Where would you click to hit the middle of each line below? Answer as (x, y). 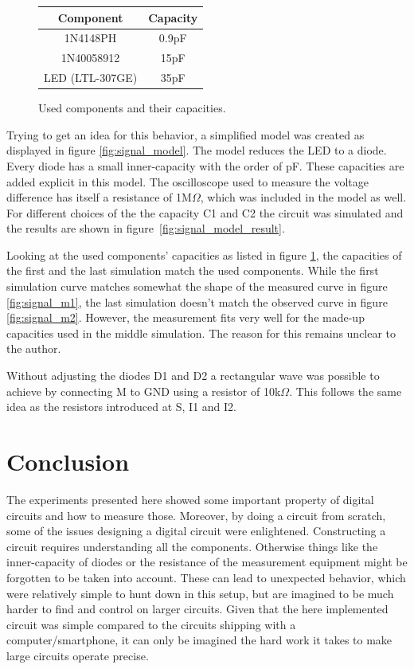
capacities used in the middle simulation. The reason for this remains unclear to (201, 333)
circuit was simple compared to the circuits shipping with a (151, 624)
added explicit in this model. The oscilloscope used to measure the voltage (187, 181)
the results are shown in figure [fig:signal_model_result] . (146, 228)
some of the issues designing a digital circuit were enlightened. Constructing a (196, 531)
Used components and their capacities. (132, 108)
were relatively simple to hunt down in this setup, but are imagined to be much (200, 593)
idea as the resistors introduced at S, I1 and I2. (121, 407)
